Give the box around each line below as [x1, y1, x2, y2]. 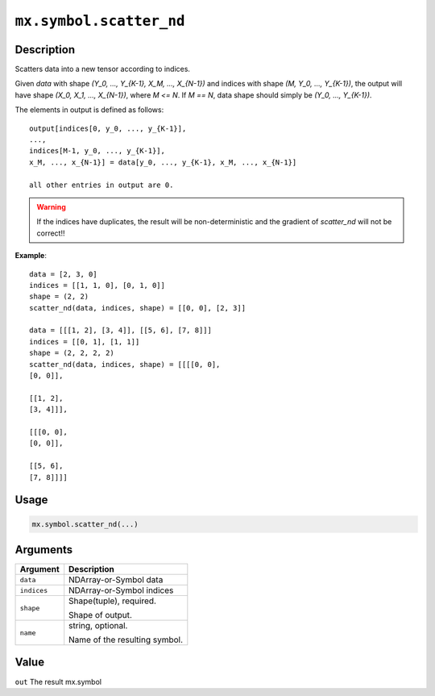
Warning [36, 202, 66, 211]
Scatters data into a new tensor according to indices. [14, 65, 191, 74]
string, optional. [68, 620, 128, 631]
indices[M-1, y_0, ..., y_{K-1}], [29, 146, 165, 156]
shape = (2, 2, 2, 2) [29, 348, 114, 358]
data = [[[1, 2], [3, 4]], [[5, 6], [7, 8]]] [29, 326, 213, 335]
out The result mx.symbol [14, 677, 102, 686]
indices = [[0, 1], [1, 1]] [29, 337, 140, 346]
